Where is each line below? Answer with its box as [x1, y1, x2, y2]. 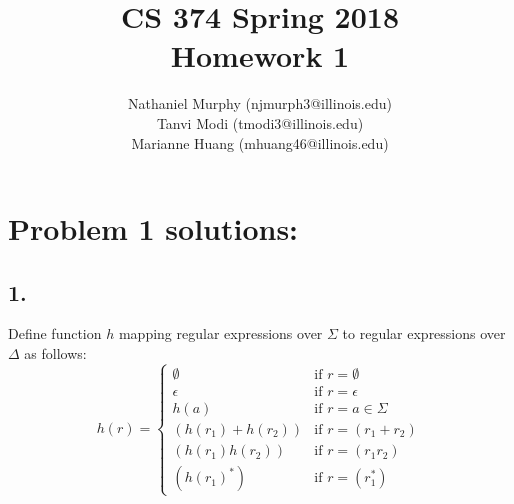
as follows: [24, 343, 87, 364]
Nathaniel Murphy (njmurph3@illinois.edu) [128, 93, 392, 114]
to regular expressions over [342, 323, 506, 344]
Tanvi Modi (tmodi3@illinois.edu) [156, 112, 364, 133]
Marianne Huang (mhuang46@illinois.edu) [131, 132, 389, 153]
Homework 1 [170, 35, 350, 76]
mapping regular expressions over [118, 323, 323, 344]
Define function [8, 323, 102, 344]
